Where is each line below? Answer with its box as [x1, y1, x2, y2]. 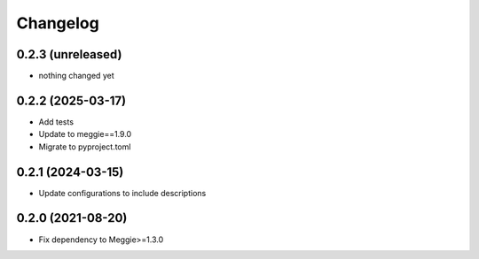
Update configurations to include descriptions [38, 187, 207, 198]
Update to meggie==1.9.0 [38, 129, 132, 140]
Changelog [16, 13, 99, 33]
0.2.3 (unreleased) [16, 47, 122, 62]
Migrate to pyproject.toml [38, 141, 131, 152]
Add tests [38, 116, 75, 127]
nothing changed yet [38, 71, 114, 81]
